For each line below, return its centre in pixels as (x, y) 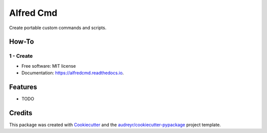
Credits (21, 113)
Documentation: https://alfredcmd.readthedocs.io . (73, 73)
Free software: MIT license (49, 66)
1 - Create (21, 56)
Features (23, 87)
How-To (22, 42)
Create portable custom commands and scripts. (58, 28)
